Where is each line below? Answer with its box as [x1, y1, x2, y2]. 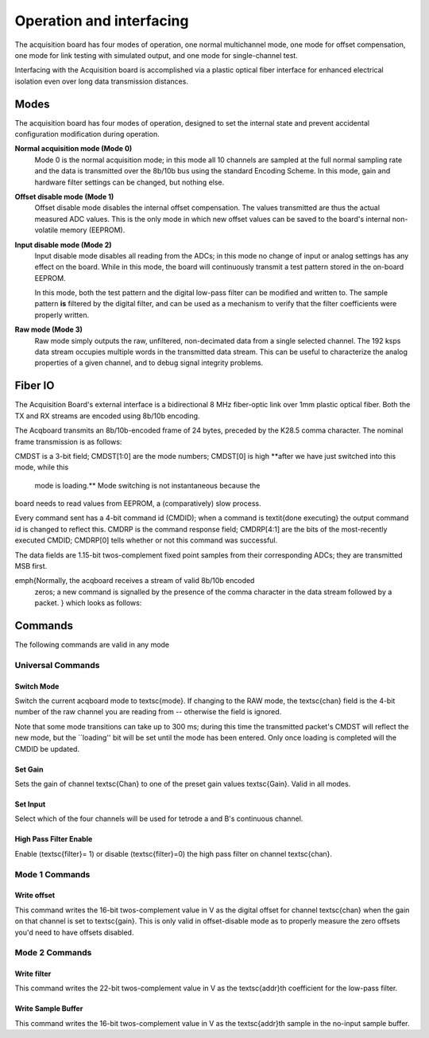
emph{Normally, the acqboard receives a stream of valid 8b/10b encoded [14, 576, 255, 585]
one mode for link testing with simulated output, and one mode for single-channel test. [14, 50, 298, 60]
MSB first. [14, 562, 48, 571]
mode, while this [14, 462, 69, 472]
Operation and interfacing [14, 12, 189, 29]
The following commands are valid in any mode [14, 640, 170, 650]
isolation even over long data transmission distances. [14, 76, 188, 86]
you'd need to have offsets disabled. [14, 927, 134, 937]
